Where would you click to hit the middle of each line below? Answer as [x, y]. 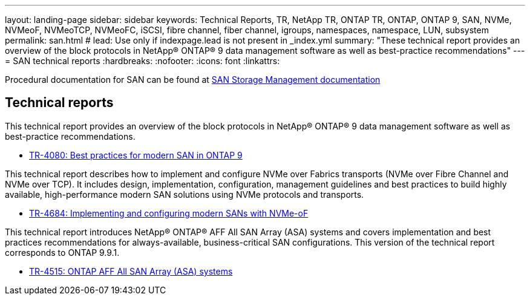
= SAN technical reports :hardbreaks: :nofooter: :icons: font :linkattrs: [142, 61]
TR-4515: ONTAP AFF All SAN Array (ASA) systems [131, 271]
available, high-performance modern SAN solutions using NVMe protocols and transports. [185, 194]
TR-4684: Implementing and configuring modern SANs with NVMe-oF [169, 213]
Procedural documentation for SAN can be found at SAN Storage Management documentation [193, 80]
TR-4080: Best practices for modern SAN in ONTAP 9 [136, 155]
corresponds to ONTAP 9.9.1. [62, 252]
